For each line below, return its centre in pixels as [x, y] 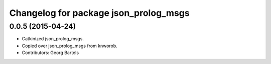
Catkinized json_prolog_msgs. [53, 39]
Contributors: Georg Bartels [50, 53]
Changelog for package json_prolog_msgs [100, 13]
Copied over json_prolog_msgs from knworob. [70, 46]
